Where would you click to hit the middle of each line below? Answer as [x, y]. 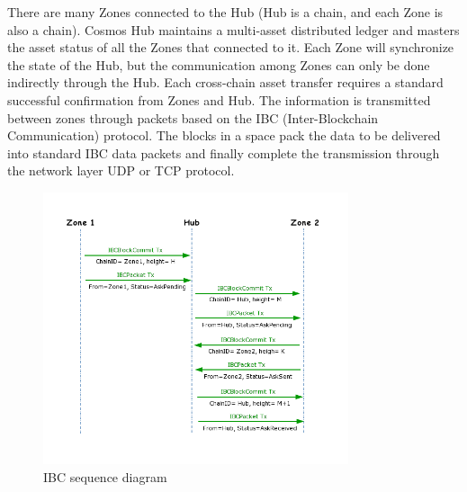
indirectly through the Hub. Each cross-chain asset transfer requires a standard [225, 82]
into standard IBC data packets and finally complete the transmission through [224, 152]
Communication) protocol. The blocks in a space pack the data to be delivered [224, 135]
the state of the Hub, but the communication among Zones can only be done [219, 64]
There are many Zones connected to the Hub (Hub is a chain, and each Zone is [225, 12]
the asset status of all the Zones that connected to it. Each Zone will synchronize [231, 47]
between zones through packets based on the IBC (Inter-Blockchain [193, 117]
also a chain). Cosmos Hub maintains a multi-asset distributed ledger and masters [233, 29]
